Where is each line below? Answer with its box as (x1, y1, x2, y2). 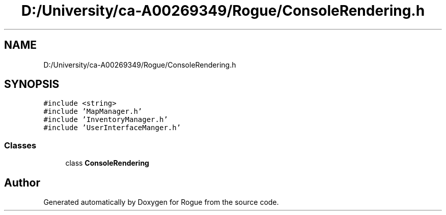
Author (4, 176, 40, 189)
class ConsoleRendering (65, 159, 149, 168)
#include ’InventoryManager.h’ (43, 115, 168, 124)
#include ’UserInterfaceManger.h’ (43, 124, 181, 132)
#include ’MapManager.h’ (43, 107, 143, 116)
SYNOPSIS (4, 78, 60, 91)
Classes (4, 140, 37, 150)
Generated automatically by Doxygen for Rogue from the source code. (43, 198, 279, 207)
